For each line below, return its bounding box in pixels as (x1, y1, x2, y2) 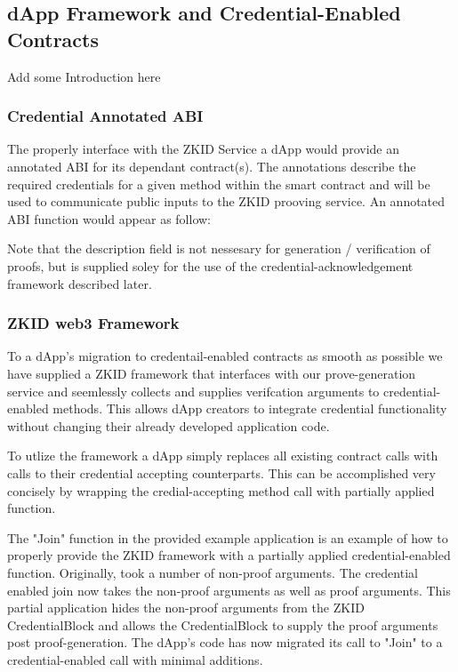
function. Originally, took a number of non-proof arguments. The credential (7, 563, 418, 581)
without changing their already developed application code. (7, 416, 330, 435)
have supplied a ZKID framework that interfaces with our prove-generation (7, 364, 416, 382)
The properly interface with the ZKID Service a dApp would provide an (7, 140, 400, 158)
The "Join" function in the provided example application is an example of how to (7, 528, 448, 547)
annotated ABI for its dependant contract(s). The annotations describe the (7, 157, 416, 175)
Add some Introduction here (7, 67, 161, 85)
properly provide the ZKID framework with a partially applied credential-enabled (7, 546, 451, 564)
